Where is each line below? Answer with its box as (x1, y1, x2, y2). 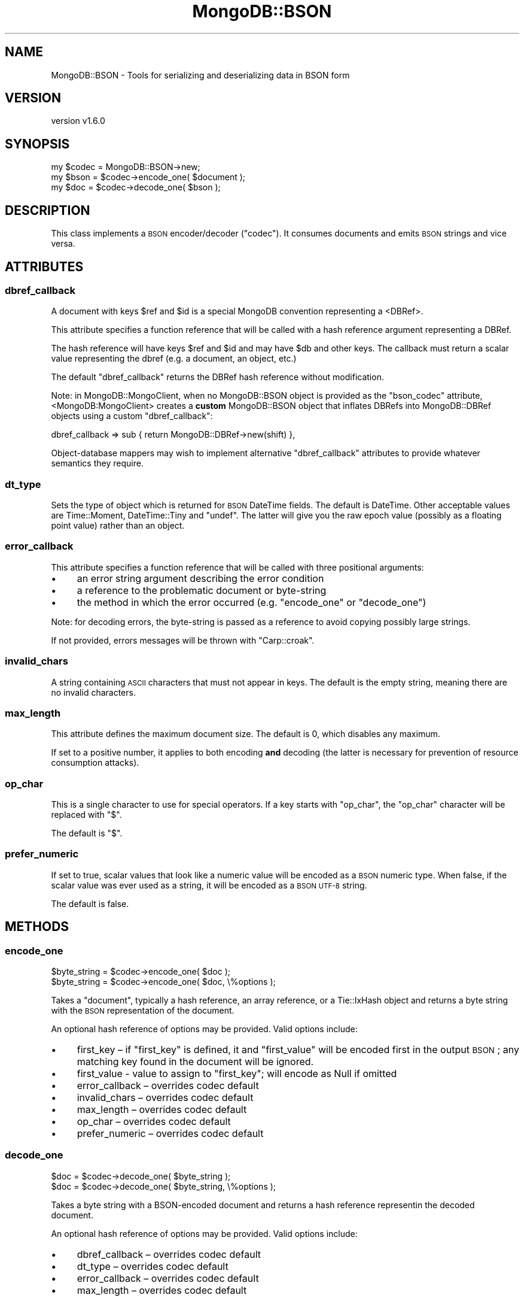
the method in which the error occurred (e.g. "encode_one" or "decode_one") (77, 596, 426, 608)
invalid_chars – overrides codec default (77, 1091, 254, 1104)
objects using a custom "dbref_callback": (51, 411, 213, 421)
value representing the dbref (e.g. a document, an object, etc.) (51, 353, 297, 364)
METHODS (5, 919, 69, 935)
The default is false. (51, 898, 129, 909)
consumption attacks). (51, 757, 139, 768)
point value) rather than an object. (51, 520, 185, 531)
